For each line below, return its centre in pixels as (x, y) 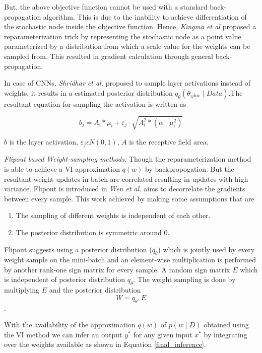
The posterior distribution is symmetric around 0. (93, 232)
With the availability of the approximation (70, 325)
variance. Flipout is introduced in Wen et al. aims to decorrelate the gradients (125, 189)
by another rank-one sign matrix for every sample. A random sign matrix (117, 269)
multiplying (22, 290)
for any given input (163, 334)
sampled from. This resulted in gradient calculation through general (109, 56)
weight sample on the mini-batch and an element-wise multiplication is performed (130, 260)
